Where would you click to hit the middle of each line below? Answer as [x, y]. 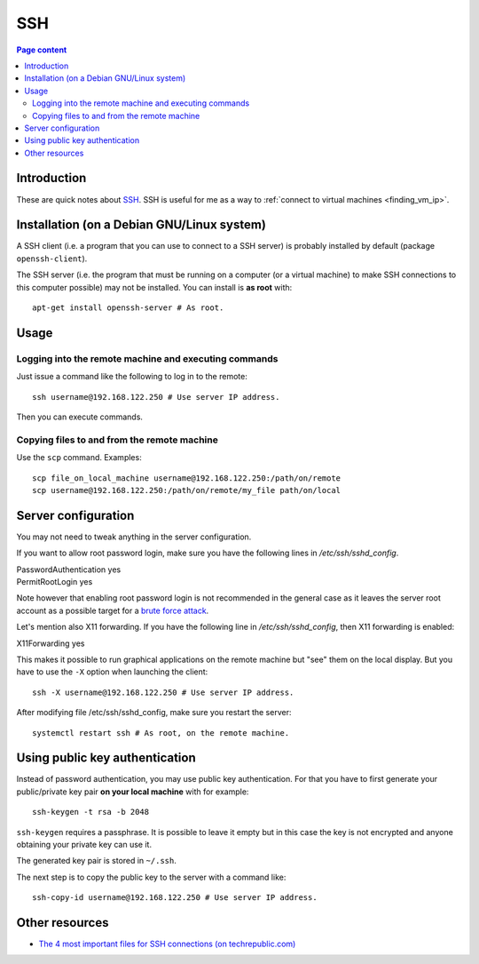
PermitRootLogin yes [55, 581]
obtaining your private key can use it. [84, 844]
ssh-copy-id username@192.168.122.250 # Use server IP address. [175, 898]
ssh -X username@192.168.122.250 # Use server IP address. [163, 692]
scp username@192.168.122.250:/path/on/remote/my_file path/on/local [187, 490]
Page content [42, 50]
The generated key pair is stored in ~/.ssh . [96, 861]
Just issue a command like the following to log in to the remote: [132, 377]
